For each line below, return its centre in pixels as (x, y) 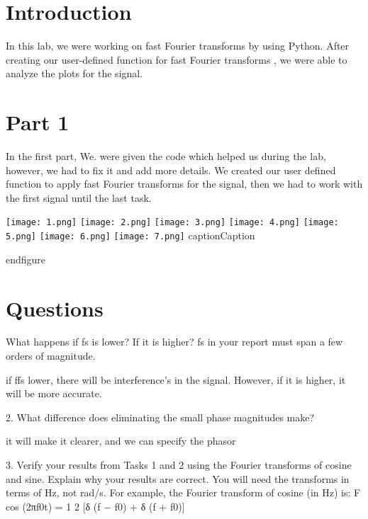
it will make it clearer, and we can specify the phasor (121, 441)
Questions (55, 308)
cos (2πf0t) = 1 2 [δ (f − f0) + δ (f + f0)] (95, 506)
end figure (26, 259)
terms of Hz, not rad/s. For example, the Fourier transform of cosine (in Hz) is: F (183, 492)
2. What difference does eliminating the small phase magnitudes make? (160, 417)
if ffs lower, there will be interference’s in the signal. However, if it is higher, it (176, 379)
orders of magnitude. (51, 356)
